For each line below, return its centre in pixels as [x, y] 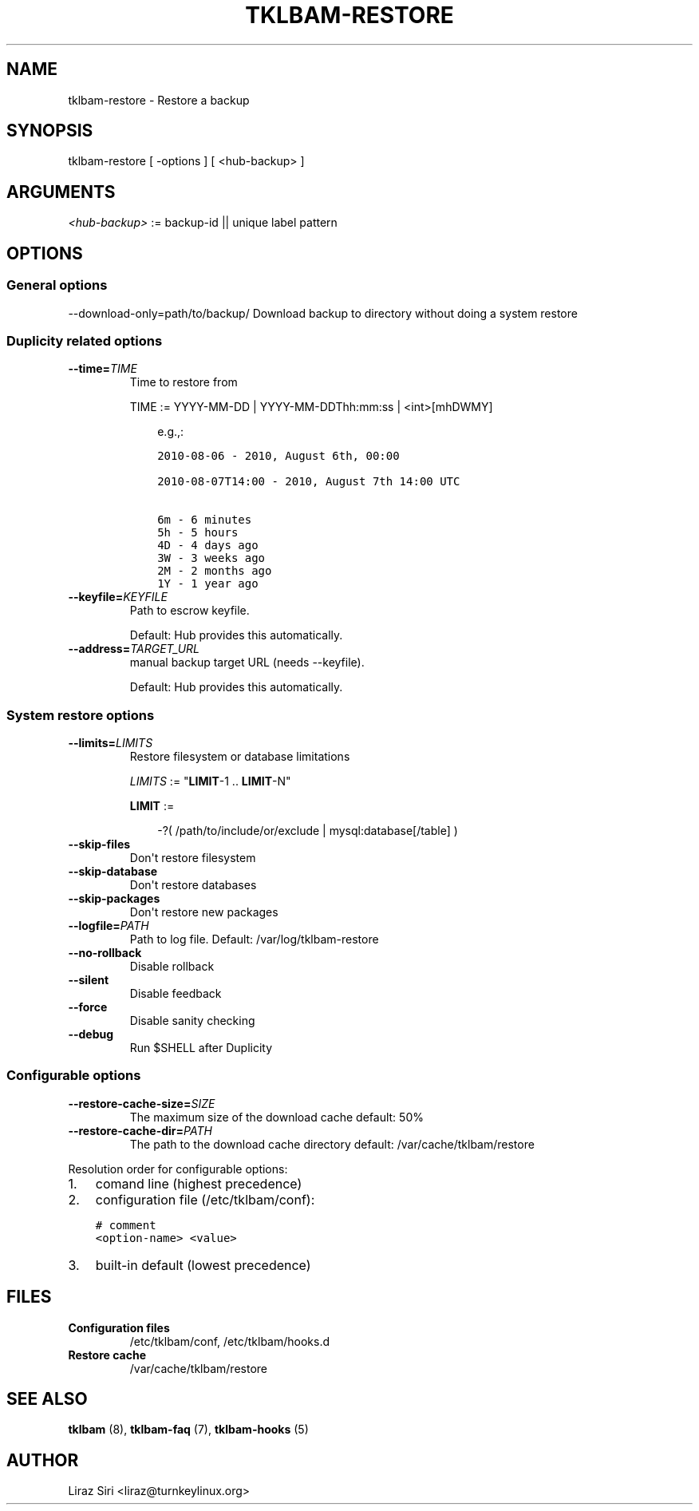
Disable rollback [172, 966]
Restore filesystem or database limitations [240, 756]
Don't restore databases [193, 885]
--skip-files [99, 844]
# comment [126, 1225]
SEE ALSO [47, 1399]
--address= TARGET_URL [134, 649]
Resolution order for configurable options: [178, 1169]
